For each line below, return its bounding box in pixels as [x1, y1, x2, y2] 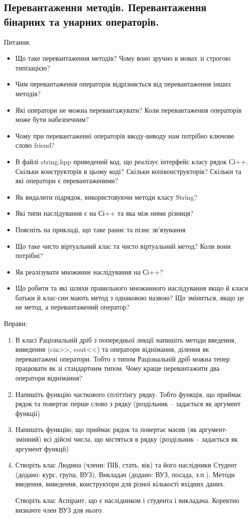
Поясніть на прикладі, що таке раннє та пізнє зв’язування [15, 224, 185, 234]
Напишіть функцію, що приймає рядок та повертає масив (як [15, 424, 197, 434]
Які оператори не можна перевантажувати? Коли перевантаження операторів [15, 104, 242, 115]
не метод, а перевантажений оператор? [15, 302, 130, 312]
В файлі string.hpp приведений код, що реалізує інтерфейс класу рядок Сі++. [15, 156, 248, 166]
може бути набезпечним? [15, 114, 89, 124]
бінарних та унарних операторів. [4, 14, 159, 29]
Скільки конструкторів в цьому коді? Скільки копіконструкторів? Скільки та [15, 166, 242, 176]
